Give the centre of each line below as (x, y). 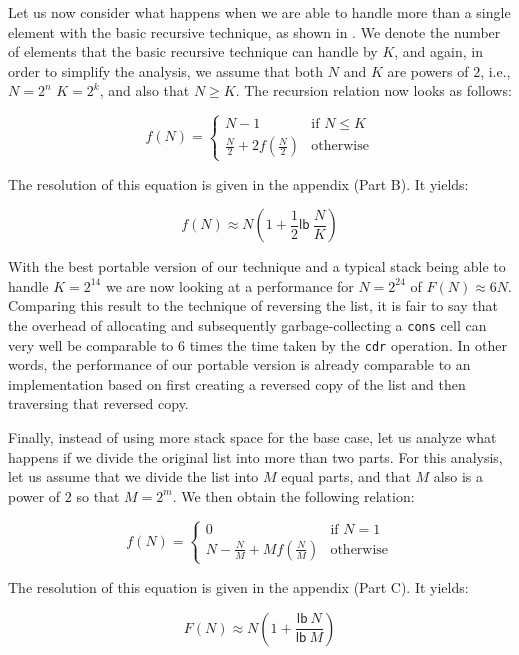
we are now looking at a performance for (229, 285)
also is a (458, 476)
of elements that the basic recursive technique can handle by (193, 51)
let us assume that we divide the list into (133, 476)
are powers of (428, 70)
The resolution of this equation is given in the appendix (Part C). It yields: (238, 586)
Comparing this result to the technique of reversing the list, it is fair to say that (253, 305)
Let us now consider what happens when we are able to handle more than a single (259, 12)
